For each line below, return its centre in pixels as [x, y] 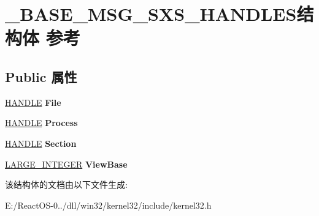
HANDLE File [33, 102]
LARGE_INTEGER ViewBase [66, 164]
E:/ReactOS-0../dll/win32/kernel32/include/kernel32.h [108, 205]
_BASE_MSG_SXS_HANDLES [151, 14]
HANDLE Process [41, 123]
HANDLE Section [41, 143]
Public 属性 [41, 76]
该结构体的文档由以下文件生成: [66, 184]
